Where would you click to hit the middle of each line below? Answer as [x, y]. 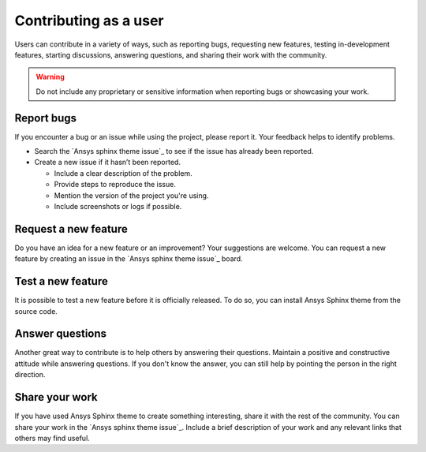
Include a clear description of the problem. [123, 173]
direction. [30, 375]
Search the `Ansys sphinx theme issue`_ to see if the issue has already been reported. [174, 151]
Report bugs [46, 118]
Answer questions [60, 334]
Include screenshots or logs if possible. [118, 206]
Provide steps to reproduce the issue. [115, 185]
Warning [50, 77]
